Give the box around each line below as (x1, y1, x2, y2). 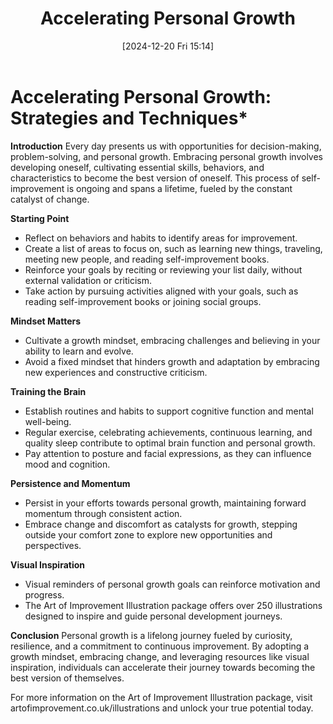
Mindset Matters (10, 315, 82, 327)
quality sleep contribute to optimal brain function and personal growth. (24, 437, 316, 449)
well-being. (24, 415, 72, 427)
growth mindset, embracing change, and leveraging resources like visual (10, 650, 310, 662)
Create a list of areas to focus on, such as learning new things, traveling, (24, 242, 323, 254)
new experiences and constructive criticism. (24, 366, 208, 378)
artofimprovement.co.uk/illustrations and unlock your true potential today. (10, 702, 314, 714)
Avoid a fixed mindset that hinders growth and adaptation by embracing (24, 355, 320, 367)
